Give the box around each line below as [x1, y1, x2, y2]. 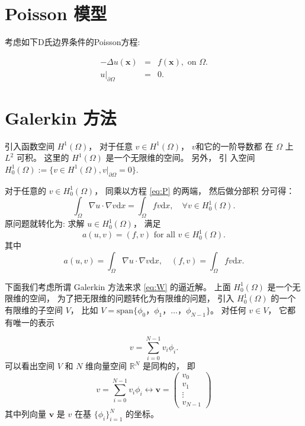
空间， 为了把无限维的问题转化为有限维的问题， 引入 [29, 292, 235, 304]
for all [153, 231, 175, 240]
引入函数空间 [5, 139, 54, 152]
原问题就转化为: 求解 [5, 217, 85, 230]
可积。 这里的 [16, 151, 69, 164]
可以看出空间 [5, 360, 54, 372]
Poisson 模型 [5, 1, 107, 26]
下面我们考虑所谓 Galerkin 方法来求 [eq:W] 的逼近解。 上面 [5, 280, 231, 293]
